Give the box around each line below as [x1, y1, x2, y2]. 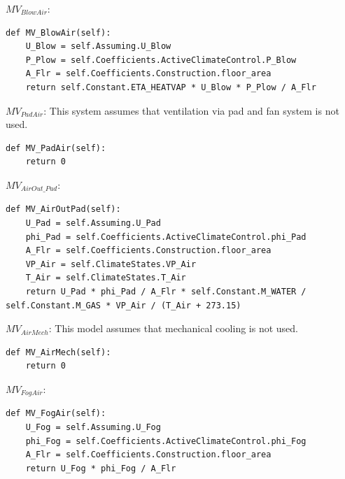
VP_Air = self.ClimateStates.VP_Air [25, 259, 197, 269]
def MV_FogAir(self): [6, 408, 106, 419]
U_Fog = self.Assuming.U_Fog [25, 422, 161, 432]
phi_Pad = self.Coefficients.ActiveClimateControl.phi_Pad [25, 231, 307, 242]
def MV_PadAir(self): [6, 143, 106, 153]
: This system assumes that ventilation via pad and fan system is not [43, 103, 339, 117]
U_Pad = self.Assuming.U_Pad [25, 217, 161, 228]
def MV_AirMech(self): [6, 347, 111, 357]
